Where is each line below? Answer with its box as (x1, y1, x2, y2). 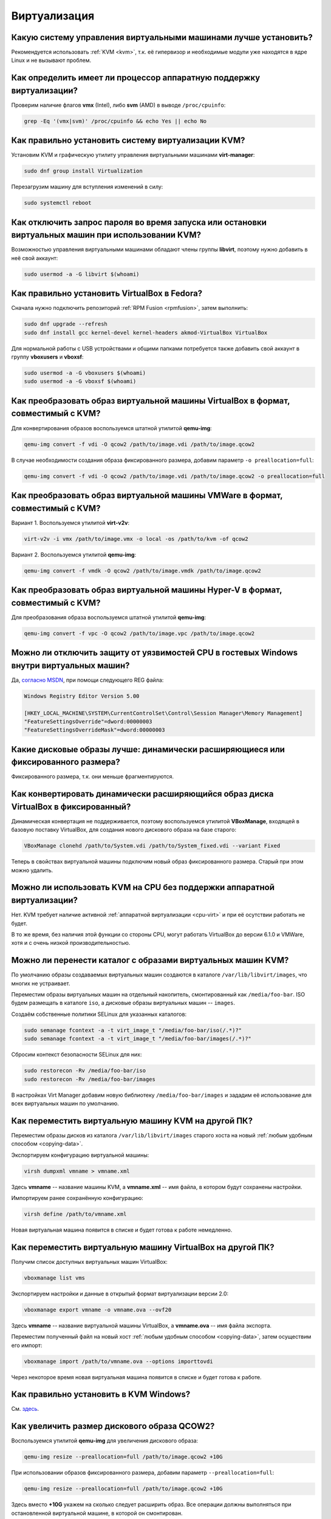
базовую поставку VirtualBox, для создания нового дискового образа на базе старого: (11, 826, 237, 834)
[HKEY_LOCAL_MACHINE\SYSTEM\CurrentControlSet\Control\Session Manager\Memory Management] (24, 710, 303, 716)
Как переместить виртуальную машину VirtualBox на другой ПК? (11, 1242, 275, 1252)
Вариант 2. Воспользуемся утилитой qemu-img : (11, 550, 137, 558)
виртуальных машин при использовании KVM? (11, 230, 202, 240)
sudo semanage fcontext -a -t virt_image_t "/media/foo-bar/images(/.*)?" (24, 1035, 252, 1042)
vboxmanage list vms (24, 1274, 85, 1281)
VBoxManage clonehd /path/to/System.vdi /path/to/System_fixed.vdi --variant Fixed (24, 842, 281, 849)
